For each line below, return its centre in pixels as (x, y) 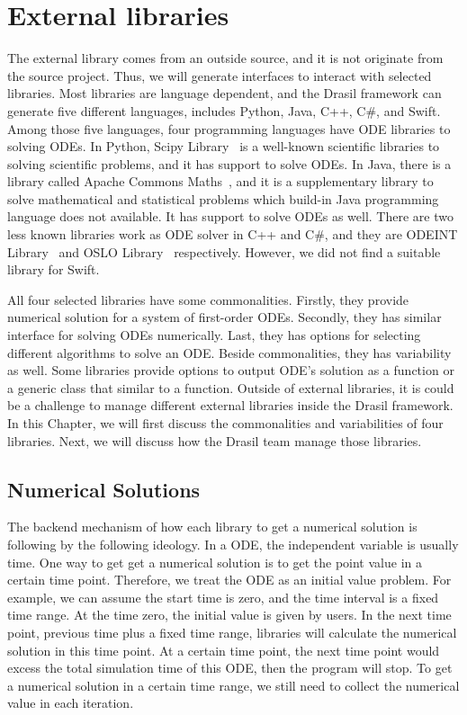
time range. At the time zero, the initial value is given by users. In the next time (229, 615)
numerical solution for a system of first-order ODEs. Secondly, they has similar (225, 317)
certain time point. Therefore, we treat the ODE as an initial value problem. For (229, 580)
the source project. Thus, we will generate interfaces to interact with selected (220, 75)
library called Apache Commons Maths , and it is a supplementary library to (220, 181)
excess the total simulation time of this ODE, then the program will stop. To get (230, 668)
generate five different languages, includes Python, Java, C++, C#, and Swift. (224, 110)
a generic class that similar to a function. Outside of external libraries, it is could (231, 387)
